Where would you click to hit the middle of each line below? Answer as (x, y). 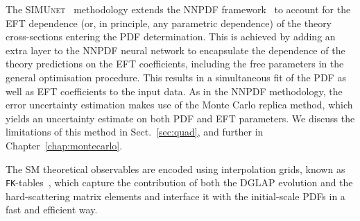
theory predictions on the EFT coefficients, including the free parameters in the (175, 64)
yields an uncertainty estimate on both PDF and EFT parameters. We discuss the (180, 118)
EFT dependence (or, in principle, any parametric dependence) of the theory (169, 23)
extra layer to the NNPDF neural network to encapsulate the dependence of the (175, 50)
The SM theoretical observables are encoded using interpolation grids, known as (175, 169)
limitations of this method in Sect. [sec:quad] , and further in (135, 132)
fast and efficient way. (52, 210)
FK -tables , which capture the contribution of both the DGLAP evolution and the (179, 182)
